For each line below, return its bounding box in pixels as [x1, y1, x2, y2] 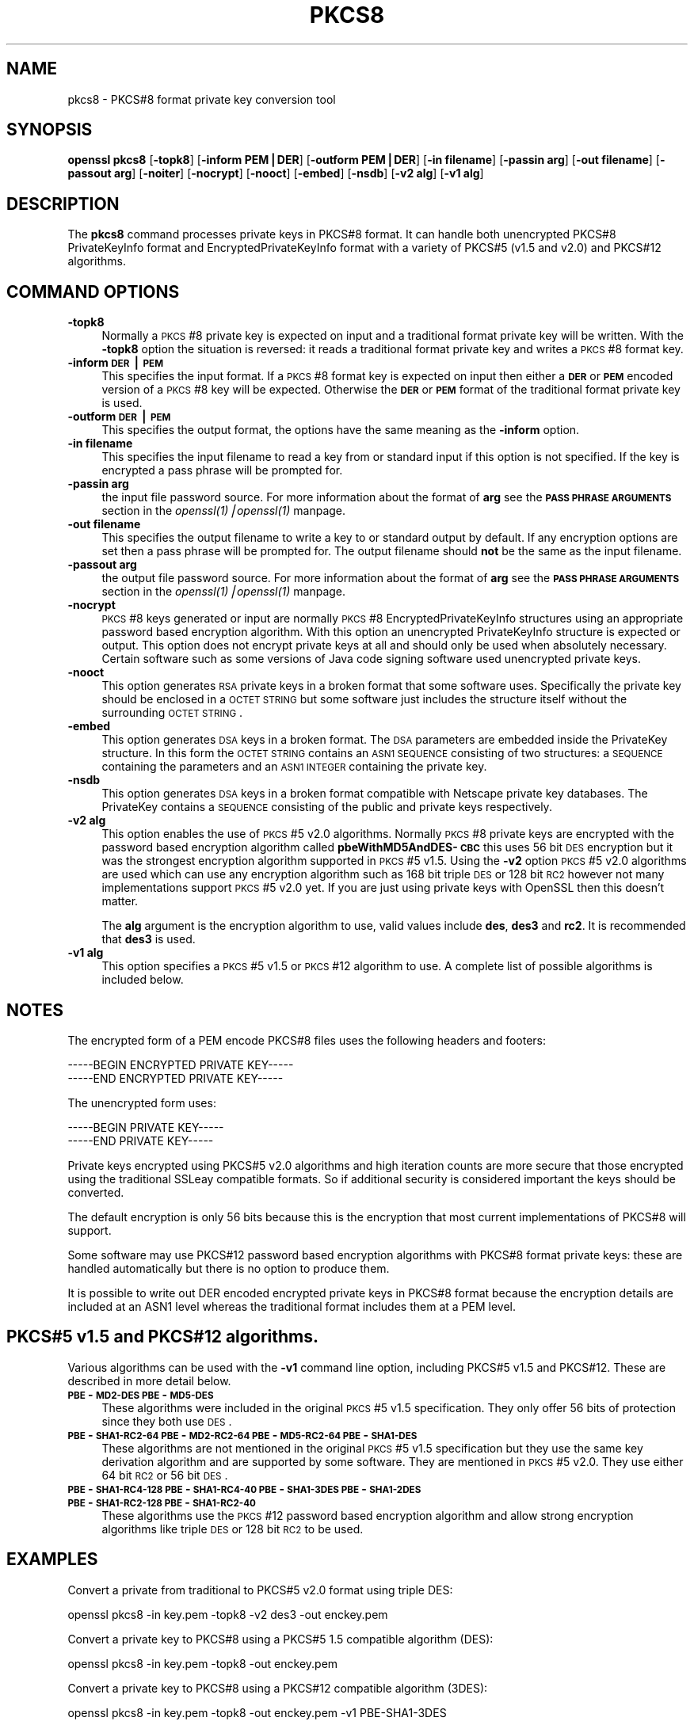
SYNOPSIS [6, 120, 93, 140]
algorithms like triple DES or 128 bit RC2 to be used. [101, 1521, 364, 1536]
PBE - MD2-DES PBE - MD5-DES [67, 1387, 214, 1401]
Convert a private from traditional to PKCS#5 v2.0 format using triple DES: [67, 1582, 453, 1597]
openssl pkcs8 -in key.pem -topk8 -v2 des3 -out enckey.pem [67, 1607, 388, 1621]
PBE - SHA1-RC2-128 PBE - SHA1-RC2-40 [67, 1495, 256, 1509]
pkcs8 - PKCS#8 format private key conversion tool [67, 92, 336, 106]
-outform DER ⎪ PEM [67, 409, 171, 424]
